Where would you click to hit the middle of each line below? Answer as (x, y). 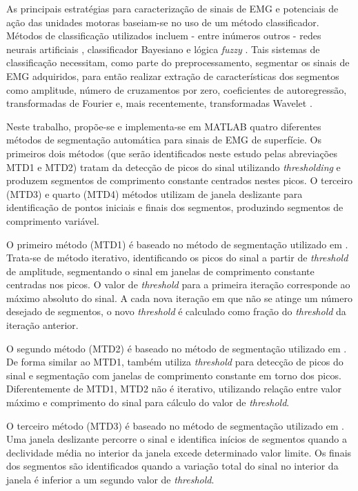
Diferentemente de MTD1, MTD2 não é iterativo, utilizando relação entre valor (174, 389)
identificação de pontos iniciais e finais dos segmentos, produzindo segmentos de (175, 207)
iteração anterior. (42, 325)
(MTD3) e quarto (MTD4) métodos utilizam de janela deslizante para (155, 193)
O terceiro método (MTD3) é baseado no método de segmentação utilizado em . (175, 425)
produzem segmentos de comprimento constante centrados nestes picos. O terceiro (179, 180)
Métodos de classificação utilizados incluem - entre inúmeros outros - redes (164, 36)
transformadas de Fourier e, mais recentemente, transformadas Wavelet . (159, 103)
